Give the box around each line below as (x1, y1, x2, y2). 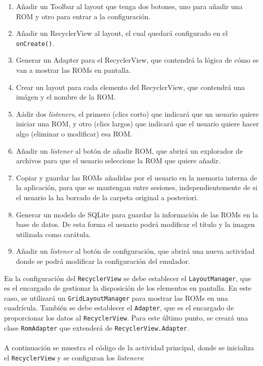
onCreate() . (16, 37, 55, 48)
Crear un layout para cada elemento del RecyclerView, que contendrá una (16, 81, 245, 92)
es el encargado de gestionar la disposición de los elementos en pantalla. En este (4, 283, 251, 293)
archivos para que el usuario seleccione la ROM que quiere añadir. (16, 155, 221, 166)
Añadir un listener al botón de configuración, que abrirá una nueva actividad (16, 246, 255, 256)
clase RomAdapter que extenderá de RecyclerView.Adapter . (4, 322, 189, 333)
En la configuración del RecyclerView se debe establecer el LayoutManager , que (4, 272, 251, 283)
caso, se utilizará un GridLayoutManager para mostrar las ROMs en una (4, 292, 228, 303)
